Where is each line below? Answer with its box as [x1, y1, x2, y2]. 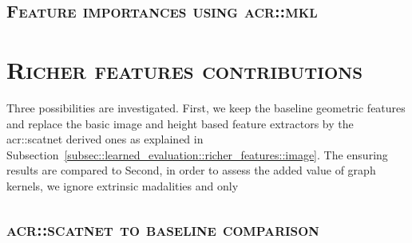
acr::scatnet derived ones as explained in [6, 131, 204, 147]
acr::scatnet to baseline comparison [6, 216, 319, 241]
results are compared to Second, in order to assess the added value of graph [6, 162, 376, 178]
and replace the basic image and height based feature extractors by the [6, 115, 354, 131]
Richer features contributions [6, 53, 362, 85]
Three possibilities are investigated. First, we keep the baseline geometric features [6, 99, 406, 116]
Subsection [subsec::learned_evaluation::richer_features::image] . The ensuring [6, 146, 388, 163]
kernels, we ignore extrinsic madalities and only [6, 177, 239, 194]
